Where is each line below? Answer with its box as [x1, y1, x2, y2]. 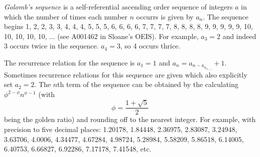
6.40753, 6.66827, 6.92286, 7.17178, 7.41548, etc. [4, 143, 151, 154]
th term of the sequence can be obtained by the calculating [57, 79, 238, 89]
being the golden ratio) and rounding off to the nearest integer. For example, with [4, 114, 256, 124]
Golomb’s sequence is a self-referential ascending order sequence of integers [4, 1, 233, 11]
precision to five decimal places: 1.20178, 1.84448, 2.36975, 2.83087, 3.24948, [4, 124, 237, 134]
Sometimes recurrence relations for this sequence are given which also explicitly [4, 69, 247, 79]
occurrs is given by [136, 11, 194, 21]
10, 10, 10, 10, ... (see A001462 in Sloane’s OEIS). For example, [4, 30, 199, 41]
